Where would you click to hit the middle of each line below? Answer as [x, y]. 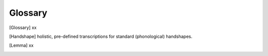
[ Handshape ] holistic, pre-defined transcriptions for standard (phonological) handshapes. [101, 36]
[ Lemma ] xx [21, 45]
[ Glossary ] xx [23, 28]
